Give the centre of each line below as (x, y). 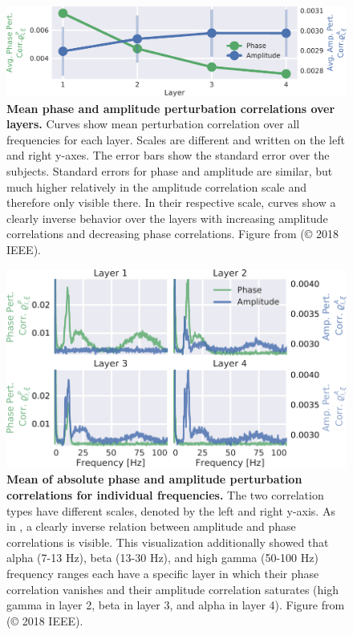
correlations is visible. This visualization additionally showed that (168, 542)
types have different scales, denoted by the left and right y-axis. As (171, 510)
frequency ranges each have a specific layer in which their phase (163, 573)
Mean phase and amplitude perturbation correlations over (171, 108)
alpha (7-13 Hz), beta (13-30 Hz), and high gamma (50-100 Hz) (162, 558)
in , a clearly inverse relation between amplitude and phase (151, 526)
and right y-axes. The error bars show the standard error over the (168, 155)
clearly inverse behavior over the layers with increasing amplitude (167, 218)
